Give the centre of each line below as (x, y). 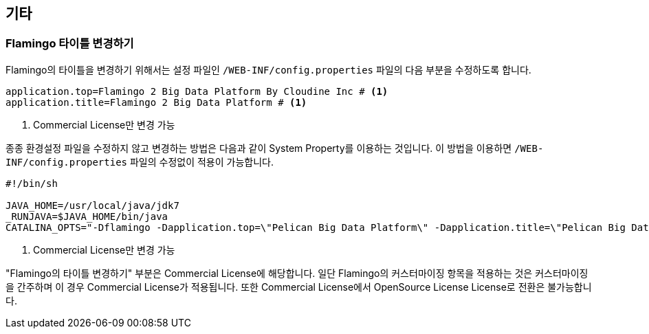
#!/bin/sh (32, 183)
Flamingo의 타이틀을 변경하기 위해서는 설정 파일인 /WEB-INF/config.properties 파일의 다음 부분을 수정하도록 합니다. (268, 69)
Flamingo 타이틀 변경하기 (70, 44)
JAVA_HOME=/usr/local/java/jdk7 (92, 205)
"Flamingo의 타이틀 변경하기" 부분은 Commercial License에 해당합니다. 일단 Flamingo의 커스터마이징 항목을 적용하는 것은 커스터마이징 (297, 273)
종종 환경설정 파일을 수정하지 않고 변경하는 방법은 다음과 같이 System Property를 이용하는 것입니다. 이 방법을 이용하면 (259, 148)
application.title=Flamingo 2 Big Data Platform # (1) (156, 102)
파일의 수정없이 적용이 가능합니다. (201, 162)
